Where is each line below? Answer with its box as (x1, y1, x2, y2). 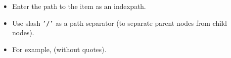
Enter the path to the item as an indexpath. (12, 1, 146, 11)
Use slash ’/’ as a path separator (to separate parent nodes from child (12, 17, 227, 28)
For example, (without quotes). (12, 44, 106, 54)
